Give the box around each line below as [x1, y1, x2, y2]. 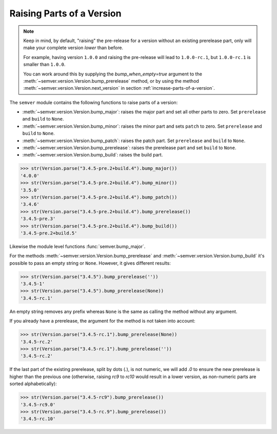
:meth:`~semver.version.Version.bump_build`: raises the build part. [22, 152, 163, 158]
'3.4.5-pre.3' [20, 216, 56, 222]
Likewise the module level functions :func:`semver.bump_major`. [9, 243, 146, 249]
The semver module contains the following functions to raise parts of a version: [9, 99, 178, 105]
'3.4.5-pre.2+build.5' [20, 230, 77, 236]
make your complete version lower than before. [23, 45, 123, 51]
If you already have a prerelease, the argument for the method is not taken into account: [9, 318, 195, 324]
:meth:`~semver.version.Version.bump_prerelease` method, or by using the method [23, 77, 200, 84]
